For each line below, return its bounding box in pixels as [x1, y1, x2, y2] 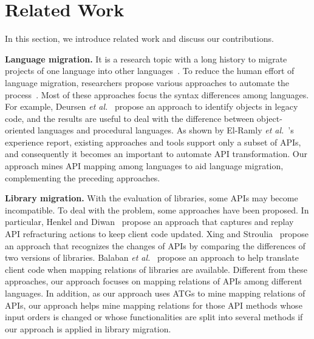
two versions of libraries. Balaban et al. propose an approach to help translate [5, 251, 299, 264]
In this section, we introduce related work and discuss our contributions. [5, 32, 274, 45]
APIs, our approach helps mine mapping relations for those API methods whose [5, 298, 302, 311]
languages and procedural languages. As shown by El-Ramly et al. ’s [38, 124, 294, 136]
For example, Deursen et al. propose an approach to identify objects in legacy [5, 100, 298, 113]
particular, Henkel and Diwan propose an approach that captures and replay [5, 215, 294, 228]
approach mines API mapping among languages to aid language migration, [5, 159, 284, 172]
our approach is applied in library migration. [5, 322, 171, 335]
